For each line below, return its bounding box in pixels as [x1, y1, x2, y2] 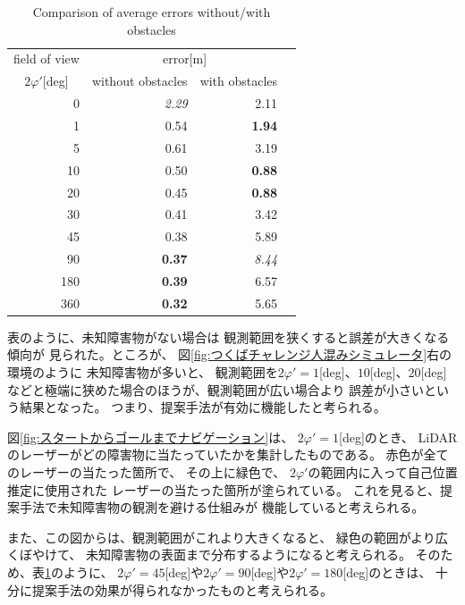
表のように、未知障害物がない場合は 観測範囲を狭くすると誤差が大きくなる [7, 327, 450, 346]
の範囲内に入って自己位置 [308, 462, 458, 481]
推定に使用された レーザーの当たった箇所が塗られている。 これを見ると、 [7, 480, 441, 499]
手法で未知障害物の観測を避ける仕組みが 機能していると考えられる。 [19, 498, 425, 517]
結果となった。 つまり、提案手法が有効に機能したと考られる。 [19, 398, 386, 416]
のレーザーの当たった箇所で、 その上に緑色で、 [7, 462, 286, 481]
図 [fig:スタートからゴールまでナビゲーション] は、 [7, 427, 294, 446]
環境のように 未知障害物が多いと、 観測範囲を [7, 363, 278, 381]
